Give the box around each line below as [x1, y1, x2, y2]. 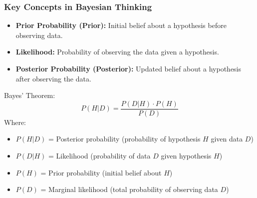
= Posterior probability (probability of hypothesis [48, 133, 201, 144]
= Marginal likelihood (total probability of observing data [40, 184, 218, 194]
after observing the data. [15, 73, 91, 83]
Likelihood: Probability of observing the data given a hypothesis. [15, 46, 219, 57]
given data [211, 133, 243, 144]
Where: [4, 116, 26, 127]
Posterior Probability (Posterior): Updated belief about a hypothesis [15, 63, 242, 73]
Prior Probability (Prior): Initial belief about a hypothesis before [15, 20, 227, 30]
